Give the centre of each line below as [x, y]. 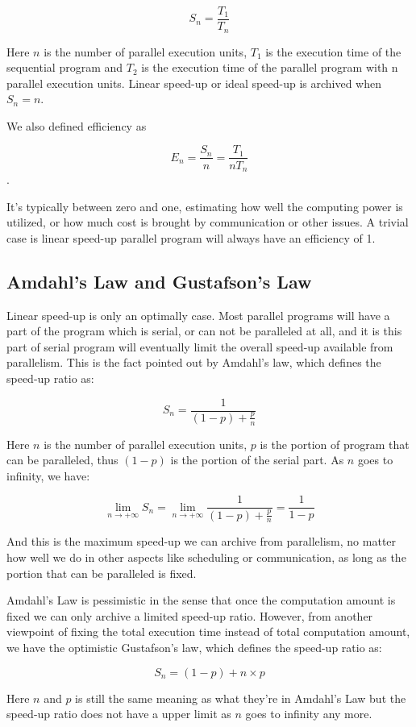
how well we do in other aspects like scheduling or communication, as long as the [206, 557]
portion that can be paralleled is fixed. [102, 573]
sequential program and [65, 67]
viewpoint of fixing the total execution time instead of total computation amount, [208, 631]
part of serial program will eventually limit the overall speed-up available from [200, 346]
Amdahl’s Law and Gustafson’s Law [159, 281]
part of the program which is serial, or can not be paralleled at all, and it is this [204, 331]
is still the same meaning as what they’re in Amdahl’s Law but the [241, 698]
